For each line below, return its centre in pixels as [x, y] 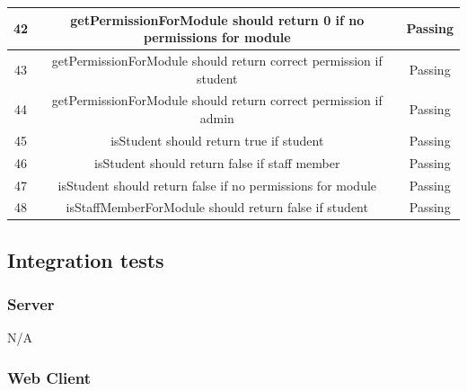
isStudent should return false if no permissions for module [217, 185]
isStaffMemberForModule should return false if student [217, 207]
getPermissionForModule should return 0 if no [217, 19]
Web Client [49, 377]
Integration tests [86, 259]
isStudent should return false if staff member [217, 162]
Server [31, 304]
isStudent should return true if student [217, 140]
